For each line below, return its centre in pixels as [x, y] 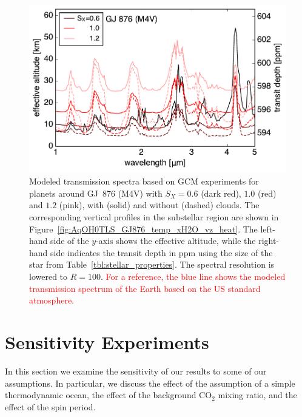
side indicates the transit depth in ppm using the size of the [162, 252]
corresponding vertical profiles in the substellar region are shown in [154, 217]
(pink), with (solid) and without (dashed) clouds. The [159, 205]
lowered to [49, 276]
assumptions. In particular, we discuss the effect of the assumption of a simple [150, 383]
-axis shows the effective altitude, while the [176, 241]
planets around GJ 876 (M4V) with [96, 193]
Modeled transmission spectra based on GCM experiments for [144, 181]
